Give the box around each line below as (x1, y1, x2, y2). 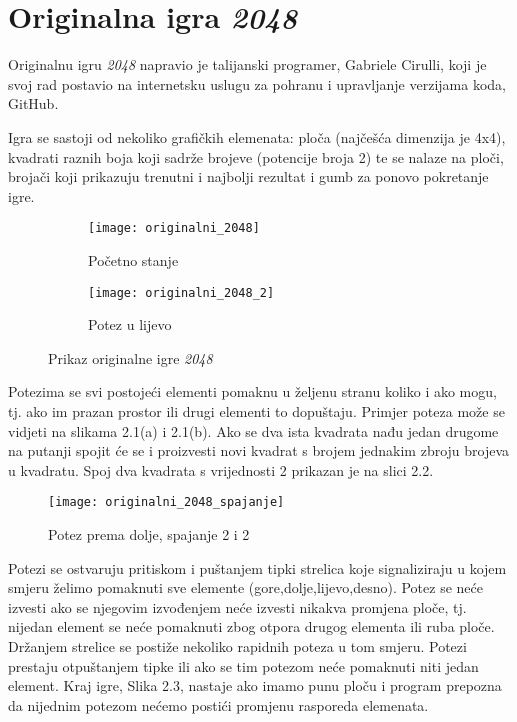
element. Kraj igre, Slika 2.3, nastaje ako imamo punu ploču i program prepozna (8, 675, 502, 696)
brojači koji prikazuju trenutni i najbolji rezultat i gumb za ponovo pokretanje (8, 166, 489, 187)
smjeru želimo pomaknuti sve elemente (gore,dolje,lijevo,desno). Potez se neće (8, 577, 483, 598)
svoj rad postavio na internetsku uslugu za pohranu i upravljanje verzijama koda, (8, 73, 506, 94)
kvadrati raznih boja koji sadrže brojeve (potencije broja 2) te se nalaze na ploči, (8, 146, 504, 167)
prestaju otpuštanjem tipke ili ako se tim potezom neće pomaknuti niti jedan (8, 655, 479, 676)
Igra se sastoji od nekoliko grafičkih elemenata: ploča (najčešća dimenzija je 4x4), (8, 126, 506, 147)
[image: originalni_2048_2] (88, 285, 275, 300)
